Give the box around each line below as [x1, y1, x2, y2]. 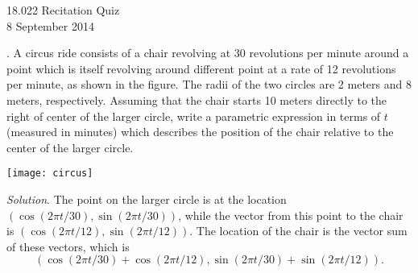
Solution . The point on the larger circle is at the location [6, 191, 287, 207]
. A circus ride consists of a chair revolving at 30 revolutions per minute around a [6, 44, 409, 61]
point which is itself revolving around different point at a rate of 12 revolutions [6, 60, 396, 77]
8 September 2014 [6, 17, 94, 34]
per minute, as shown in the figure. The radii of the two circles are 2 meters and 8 [6, 76, 412, 93]
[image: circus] [6, 168, 93, 180]
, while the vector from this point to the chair [178, 206, 404, 223]
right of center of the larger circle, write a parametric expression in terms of [6, 107, 381, 124]
